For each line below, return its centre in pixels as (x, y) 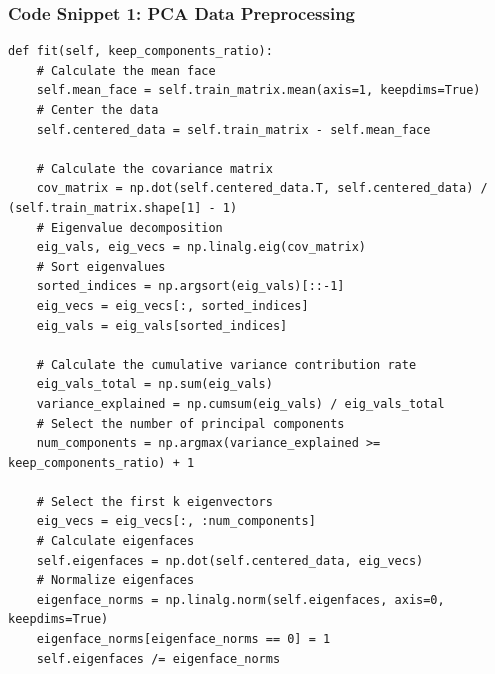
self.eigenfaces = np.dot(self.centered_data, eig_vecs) (230, 560)
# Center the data (97, 110)
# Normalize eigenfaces (115, 580)
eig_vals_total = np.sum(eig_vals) (154, 384)
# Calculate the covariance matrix (154, 168)
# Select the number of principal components (190, 423)
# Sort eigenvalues (101, 266)
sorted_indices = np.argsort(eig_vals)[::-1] (190, 286)
